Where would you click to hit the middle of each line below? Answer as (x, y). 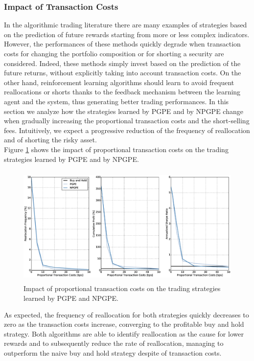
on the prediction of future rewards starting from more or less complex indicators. (127, 34)
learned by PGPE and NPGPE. (71, 298)
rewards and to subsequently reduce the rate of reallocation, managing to (114, 343)
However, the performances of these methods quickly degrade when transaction (122, 44)
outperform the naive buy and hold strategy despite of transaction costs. (113, 353)
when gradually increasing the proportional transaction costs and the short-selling (127, 121)
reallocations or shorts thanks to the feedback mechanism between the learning (122, 92)
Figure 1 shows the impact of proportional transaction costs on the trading (116, 149)
